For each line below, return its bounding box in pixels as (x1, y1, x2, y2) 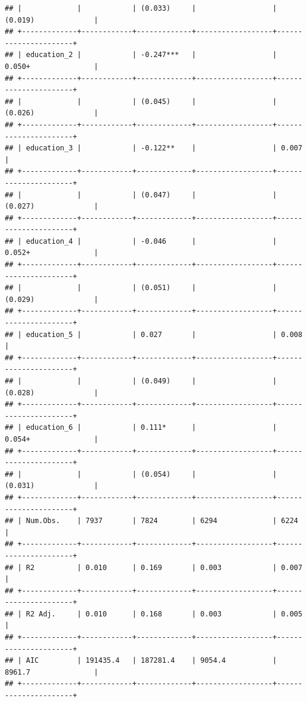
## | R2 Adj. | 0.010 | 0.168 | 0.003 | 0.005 (5, 609, 303, 618)
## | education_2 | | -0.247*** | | (5, 51, 277, 59)
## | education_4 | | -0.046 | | (5, 237, 277, 245)
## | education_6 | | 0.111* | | (5, 423, 277, 432)
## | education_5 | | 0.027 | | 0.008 (5, 330, 303, 339)
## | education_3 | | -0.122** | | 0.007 (5, 144, 303, 153)
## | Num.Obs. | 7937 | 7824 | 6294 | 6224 (5, 517, 298, 525)
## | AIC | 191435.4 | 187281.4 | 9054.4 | (5, 656, 277, 665)
